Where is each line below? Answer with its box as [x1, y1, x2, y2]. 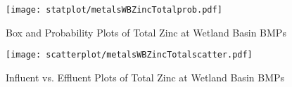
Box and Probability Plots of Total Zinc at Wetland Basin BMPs [6, 25, 286, 39]
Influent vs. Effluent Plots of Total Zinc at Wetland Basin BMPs [6, 69, 285, 84]
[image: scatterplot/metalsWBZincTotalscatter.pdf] [6, 50, 253, 60]
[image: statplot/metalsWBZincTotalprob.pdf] [6, 5, 222, 15]
